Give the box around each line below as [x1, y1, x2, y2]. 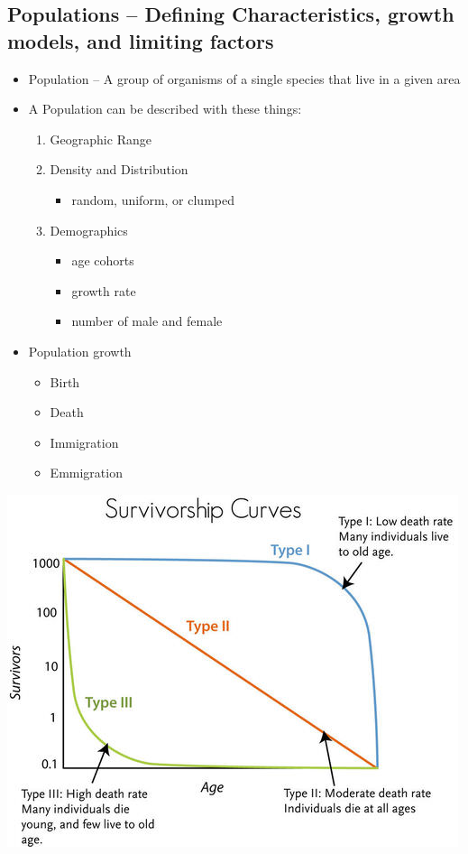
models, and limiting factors [7, 26, 274, 54]
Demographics [50, 220, 128, 239]
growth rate [71, 281, 136, 300]
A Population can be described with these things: [28, 99, 302, 118]
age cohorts [71, 251, 134, 270]
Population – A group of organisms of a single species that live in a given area [28, 69, 461, 88]
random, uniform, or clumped [71, 190, 234, 209]
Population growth [28, 341, 132, 360]
